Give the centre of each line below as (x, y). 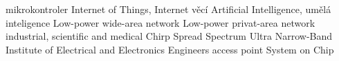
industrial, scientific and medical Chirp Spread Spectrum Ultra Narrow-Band (169, 36)
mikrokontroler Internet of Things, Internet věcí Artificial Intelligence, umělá (168, 9)
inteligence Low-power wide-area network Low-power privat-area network (161, 22)
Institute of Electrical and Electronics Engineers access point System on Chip (170, 49)
